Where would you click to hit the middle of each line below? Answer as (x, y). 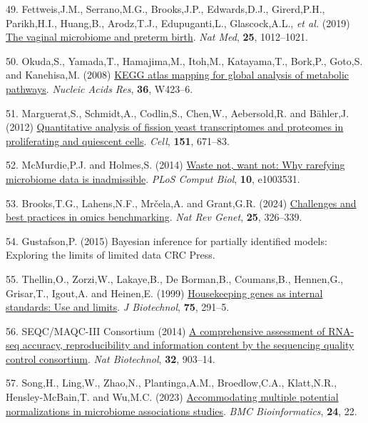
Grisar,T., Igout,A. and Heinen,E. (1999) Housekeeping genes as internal (164, 293)
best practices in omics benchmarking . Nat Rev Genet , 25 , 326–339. (154, 217)
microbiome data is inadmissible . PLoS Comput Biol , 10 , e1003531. (153, 178)
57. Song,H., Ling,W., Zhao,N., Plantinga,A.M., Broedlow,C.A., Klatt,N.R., (172, 383)
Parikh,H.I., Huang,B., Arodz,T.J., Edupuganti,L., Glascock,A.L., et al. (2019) (178, 23)
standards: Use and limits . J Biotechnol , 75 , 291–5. (118, 307)
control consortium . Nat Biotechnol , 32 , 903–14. (111, 358)
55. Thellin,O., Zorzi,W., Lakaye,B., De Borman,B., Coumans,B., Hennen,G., (175, 278)
